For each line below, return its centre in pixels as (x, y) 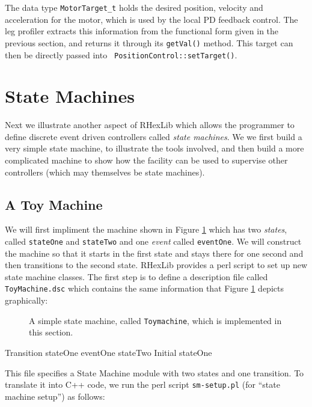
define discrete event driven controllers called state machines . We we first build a (154, 136)
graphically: (26, 300)
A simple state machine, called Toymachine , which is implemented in (155, 320)
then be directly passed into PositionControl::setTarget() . (121, 54)
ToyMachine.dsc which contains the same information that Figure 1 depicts (144, 288)
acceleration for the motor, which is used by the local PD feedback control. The (151, 19)
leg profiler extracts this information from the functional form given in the (142, 31)
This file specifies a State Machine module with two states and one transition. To (154, 372)
